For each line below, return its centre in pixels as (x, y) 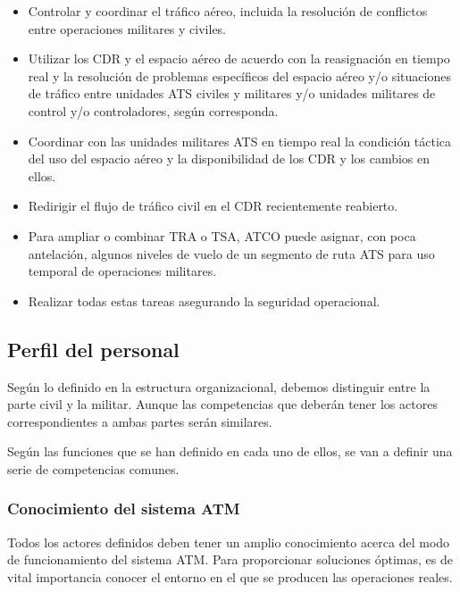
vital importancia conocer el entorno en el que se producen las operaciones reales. (230, 576)
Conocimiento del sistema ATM (124, 509)
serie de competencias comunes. (93, 468)
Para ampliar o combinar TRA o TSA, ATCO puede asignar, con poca (222, 235)
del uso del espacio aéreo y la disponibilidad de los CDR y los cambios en (229, 158)
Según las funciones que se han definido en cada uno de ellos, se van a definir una (230, 451)
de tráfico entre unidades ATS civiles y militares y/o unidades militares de (232, 93)
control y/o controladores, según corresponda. (153, 110)
